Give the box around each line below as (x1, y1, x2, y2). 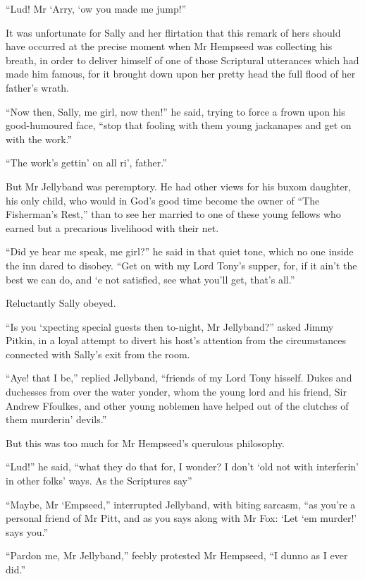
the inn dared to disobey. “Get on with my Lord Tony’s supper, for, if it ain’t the (6, 257, 357, 272)
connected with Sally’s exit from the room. (6, 346, 190, 361)
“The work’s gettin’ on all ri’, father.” (6, 155, 167, 170)
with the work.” (6, 131, 73, 146)
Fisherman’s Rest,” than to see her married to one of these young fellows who (6, 207, 341, 221)
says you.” (6, 524, 49, 539)
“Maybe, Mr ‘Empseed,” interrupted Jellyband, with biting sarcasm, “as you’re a (6, 496, 356, 511)
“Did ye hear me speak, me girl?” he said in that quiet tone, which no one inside (6, 244, 354, 259)
